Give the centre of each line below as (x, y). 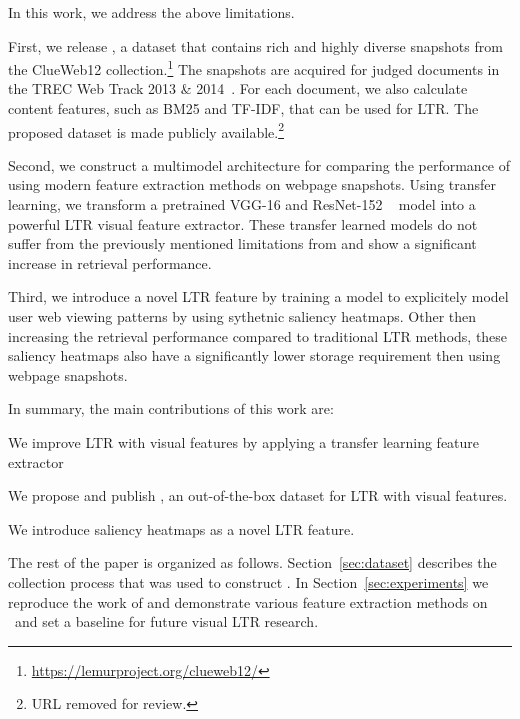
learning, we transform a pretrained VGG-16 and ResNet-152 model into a (242, 204)
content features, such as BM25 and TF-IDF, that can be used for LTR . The (243, 108)
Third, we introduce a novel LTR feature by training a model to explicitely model (258, 296)
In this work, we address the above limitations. (151, 12)
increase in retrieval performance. (110, 262)
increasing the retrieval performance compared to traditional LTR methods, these (258, 335)
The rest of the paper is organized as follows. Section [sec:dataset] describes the (252, 562)
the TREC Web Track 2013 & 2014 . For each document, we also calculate (238, 88)
